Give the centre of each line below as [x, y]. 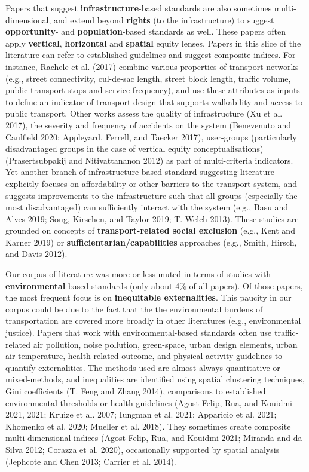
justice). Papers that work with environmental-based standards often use [139, 332]
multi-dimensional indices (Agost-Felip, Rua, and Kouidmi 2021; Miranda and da [154, 438]
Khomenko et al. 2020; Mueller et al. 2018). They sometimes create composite [148, 426]
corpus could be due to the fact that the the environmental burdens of [134, 309]
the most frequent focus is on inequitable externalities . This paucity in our [149, 297]
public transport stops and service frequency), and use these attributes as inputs [153, 90]
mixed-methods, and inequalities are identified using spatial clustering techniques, [155, 379]
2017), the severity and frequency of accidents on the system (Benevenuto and [149, 125]
